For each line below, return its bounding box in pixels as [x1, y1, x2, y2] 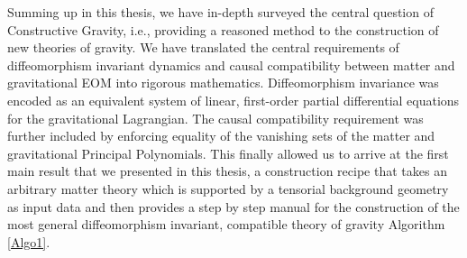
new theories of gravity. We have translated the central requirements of [7, 38, 399, 57]
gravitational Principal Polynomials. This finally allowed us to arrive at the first [7, 143, 449, 162]
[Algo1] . [7, 232, 50, 251]
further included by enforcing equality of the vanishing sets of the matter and [7, 126, 435, 145]
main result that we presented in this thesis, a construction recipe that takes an [7, 161, 447, 180]
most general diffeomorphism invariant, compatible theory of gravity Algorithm [7, 215, 445, 234]
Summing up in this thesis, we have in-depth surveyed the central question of [7, 3, 434, 21]
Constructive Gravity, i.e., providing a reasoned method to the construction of [7, 20, 439, 39]
